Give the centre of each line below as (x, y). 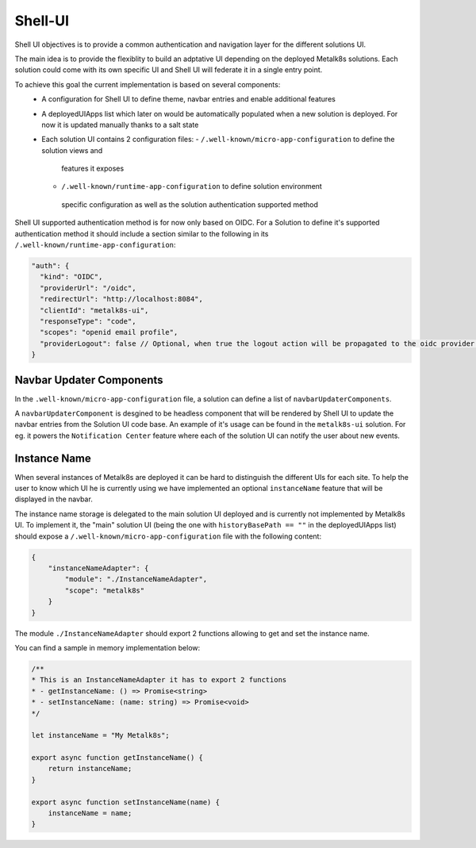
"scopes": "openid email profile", (109, 332)
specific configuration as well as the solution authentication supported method (190, 204)
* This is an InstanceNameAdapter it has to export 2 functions (159, 680)
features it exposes (93, 169)
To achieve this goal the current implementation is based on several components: (148, 84)
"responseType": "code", (88, 321)
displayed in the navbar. (54, 499)
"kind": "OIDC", (71, 277)
